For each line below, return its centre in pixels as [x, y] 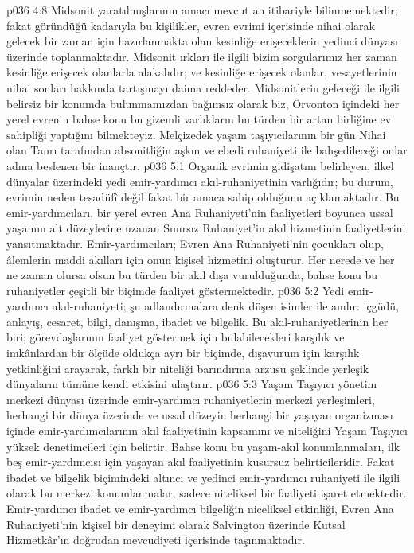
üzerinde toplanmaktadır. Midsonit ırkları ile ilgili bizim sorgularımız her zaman [202, 56]
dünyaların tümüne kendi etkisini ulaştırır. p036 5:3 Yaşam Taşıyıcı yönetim [192, 384]
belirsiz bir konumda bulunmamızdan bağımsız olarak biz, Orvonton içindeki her [203, 103]
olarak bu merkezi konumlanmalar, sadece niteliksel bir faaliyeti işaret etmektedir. [207, 493]
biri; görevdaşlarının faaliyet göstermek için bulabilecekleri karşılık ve [176, 337]
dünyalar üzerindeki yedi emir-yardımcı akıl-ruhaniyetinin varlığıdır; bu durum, [200, 181]
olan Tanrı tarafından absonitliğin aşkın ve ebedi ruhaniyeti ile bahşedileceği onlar [207, 150]
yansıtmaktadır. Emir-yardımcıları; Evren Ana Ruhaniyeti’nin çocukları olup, [195, 243]
